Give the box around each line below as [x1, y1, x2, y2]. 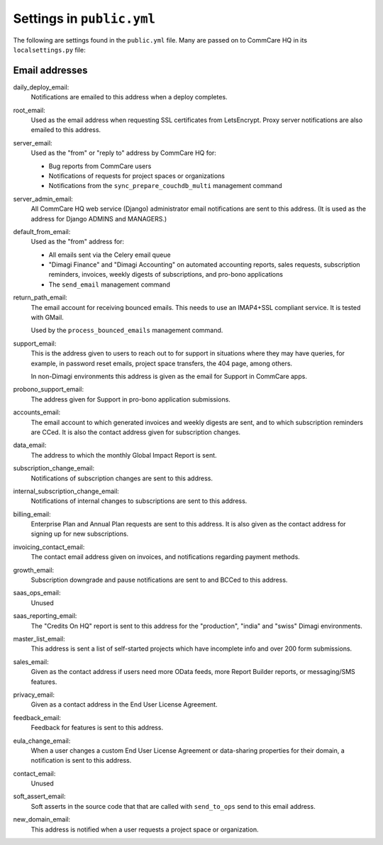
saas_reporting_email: [13, 612, 77, 620]
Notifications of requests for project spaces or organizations [48, 171, 225, 180]
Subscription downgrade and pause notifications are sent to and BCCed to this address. [30, 575, 288, 585]
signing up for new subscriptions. [30, 529, 129, 539]
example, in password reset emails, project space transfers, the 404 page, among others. [30, 359, 293, 368]
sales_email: [13, 657, 49, 666]
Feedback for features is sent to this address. [30, 724, 163, 732]
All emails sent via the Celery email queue [48, 250, 171, 259]
